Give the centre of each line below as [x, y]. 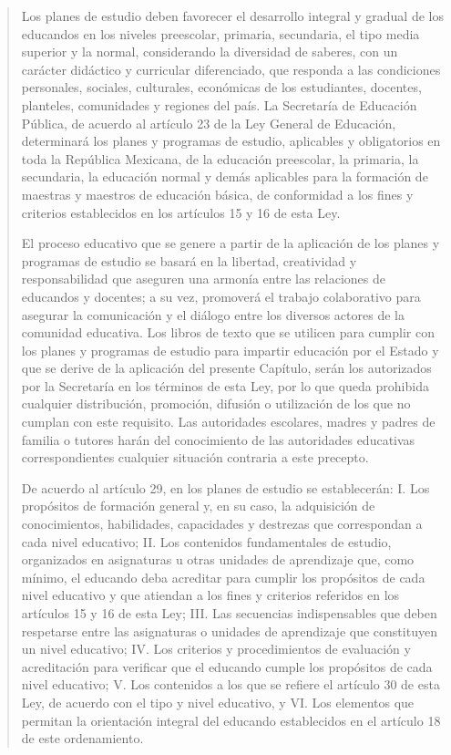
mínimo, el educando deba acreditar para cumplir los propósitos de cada [223, 577]
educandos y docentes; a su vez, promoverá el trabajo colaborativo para [221, 296]
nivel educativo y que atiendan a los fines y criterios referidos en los [210, 595]
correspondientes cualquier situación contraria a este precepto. [195, 457]
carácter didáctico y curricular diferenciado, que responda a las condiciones [231, 69]
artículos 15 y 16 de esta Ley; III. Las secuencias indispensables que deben [229, 613]
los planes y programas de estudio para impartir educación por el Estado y [230, 350]
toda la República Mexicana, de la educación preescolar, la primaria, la [220, 158]
